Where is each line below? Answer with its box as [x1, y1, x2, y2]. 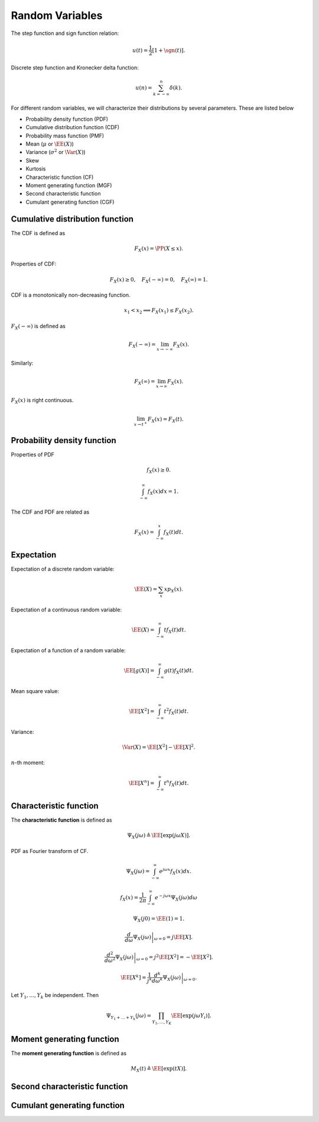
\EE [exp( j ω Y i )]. [171, 1012, 212, 1020]
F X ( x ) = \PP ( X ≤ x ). [134, 245, 183, 253]
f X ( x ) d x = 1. [147, 488, 179, 496]
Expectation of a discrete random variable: [11, 566, 115, 573]
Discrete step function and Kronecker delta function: [11, 64, 139, 71]
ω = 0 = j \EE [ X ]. [154, 934, 193, 942]
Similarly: [11, 360, 34, 367]
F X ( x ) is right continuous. [11, 397, 74, 405]
